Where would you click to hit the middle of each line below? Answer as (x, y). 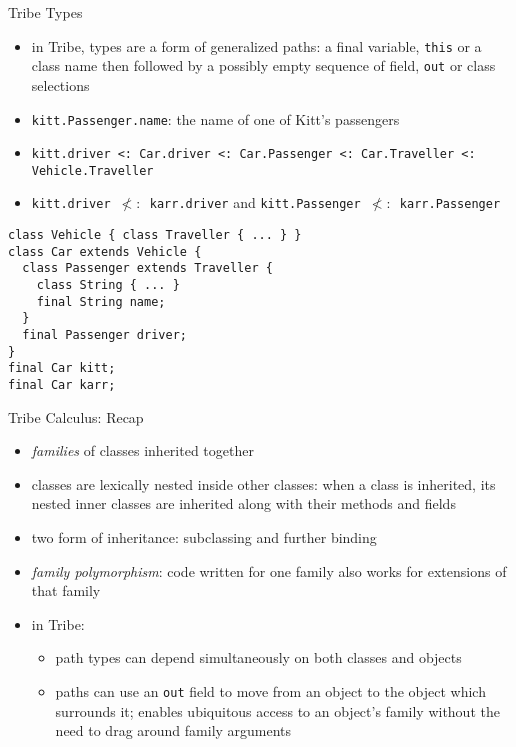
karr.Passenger (450, 204)
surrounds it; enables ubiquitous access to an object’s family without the (277, 710)
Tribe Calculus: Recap (76, 416)
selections (60, 84)
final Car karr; (62, 385)
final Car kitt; (62, 368)
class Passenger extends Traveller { (147, 268)
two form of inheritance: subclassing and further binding (204, 537)
